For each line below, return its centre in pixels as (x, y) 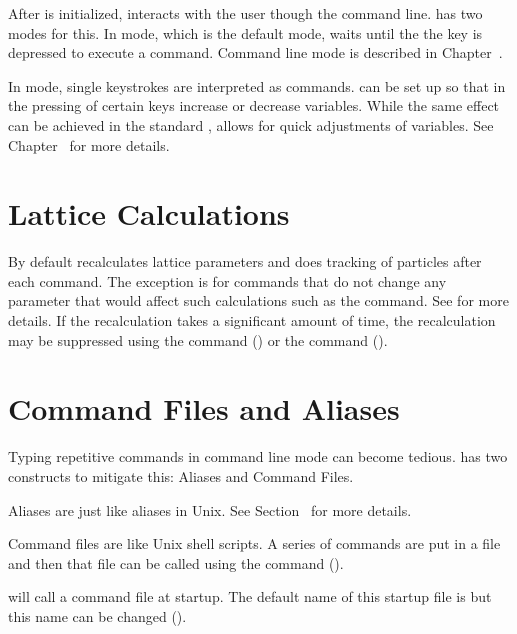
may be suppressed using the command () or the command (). (198, 339)
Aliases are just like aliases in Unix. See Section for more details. (210, 509)
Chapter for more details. (89, 144)
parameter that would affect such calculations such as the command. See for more (258, 300)
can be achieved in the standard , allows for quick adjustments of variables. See (251, 124)
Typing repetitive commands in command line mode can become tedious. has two (258, 456)
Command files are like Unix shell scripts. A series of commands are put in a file (254, 543)
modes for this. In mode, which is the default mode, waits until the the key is (245, 32)
